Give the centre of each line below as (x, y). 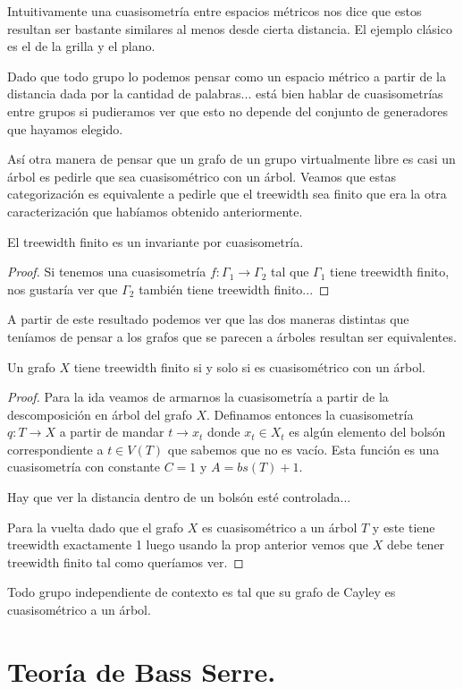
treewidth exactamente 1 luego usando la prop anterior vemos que (188, 544)
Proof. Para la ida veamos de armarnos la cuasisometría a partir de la (198, 397)
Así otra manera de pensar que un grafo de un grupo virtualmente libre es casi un (231, 159)
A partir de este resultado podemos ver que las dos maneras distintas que (208, 319)
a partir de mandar (112, 432)
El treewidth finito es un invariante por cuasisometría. (156, 241)
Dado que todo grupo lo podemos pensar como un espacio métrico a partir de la (227, 76)
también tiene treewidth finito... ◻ (234, 289)
